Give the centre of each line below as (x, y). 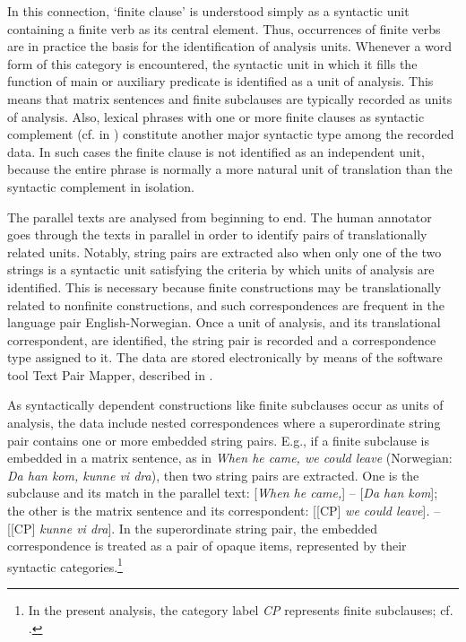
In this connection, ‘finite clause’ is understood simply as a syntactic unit (208, 11)
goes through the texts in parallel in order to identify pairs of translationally (217, 234)
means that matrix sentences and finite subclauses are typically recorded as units (230, 98)
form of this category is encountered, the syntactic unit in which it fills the (212, 63)
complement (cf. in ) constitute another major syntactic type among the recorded (231, 134)
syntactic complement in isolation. (101, 186)
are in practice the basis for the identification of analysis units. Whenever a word (230, 46)
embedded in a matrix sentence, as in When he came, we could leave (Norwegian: (230, 458)
